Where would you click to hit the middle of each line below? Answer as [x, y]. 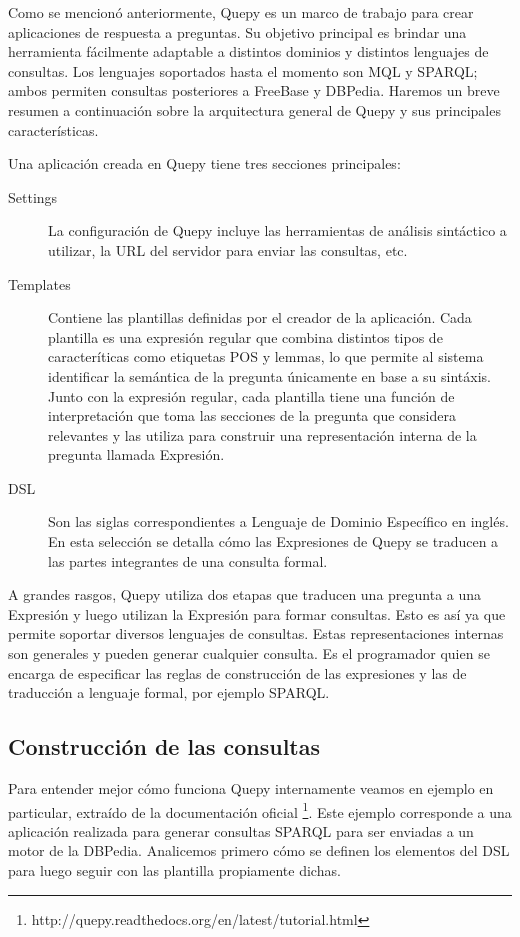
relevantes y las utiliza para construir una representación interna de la [262, 434]
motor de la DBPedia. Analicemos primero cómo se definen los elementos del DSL [259, 850]
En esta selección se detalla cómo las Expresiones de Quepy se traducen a [273, 541]
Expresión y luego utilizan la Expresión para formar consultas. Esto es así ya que [257, 613]
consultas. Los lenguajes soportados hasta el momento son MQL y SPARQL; [243, 70]
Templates [39, 283]
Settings [33, 196]
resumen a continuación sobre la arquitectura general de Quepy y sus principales [254, 109]
